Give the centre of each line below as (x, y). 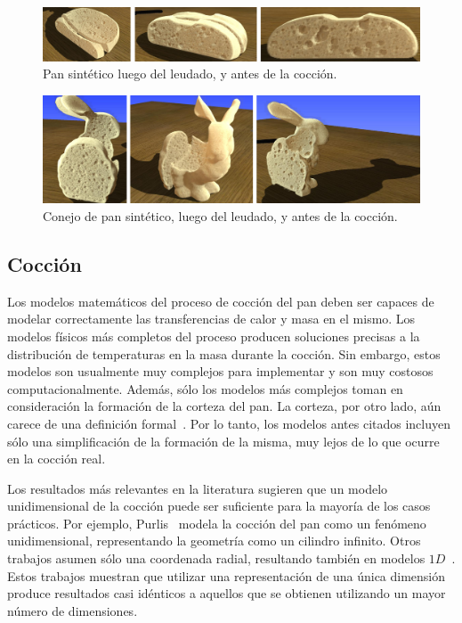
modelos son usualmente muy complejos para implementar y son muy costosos (220, 371)
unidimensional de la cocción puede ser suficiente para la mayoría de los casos (219, 506)
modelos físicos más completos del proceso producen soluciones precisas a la (214, 336)
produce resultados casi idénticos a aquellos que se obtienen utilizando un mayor (227, 593)
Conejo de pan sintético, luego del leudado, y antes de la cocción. (220, 215)
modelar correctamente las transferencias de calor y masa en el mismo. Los (211, 319)
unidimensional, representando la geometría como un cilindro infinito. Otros (214, 541)
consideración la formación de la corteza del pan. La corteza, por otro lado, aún (224, 406)
